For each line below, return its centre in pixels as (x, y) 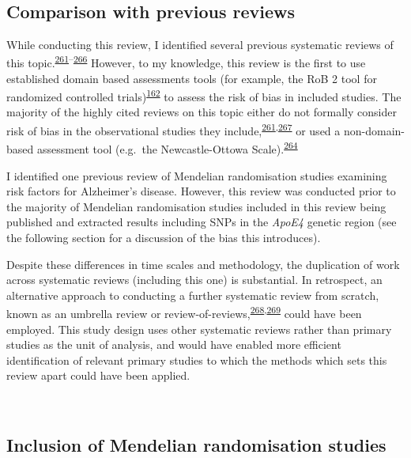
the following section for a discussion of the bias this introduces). (164, 237)
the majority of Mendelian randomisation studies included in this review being (196, 206)
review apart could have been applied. (98, 375)
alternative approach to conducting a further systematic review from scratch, (193, 295)
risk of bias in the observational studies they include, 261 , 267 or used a (173, 129)
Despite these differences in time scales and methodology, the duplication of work (203, 264)
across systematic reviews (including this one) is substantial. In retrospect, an (194, 280)
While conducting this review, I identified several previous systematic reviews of (200, 44)
